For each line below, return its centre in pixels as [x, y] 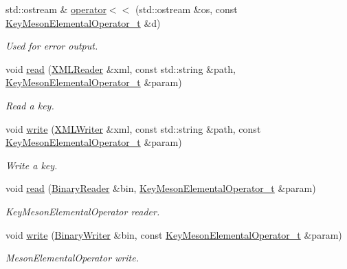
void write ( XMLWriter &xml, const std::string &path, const [133, 128]
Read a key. [30, 105]
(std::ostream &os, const [186, 9]
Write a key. [32, 165]
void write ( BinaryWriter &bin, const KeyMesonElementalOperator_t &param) [174, 234]
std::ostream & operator [56, 9]
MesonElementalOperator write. [72, 258]
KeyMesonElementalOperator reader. [83, 211]
